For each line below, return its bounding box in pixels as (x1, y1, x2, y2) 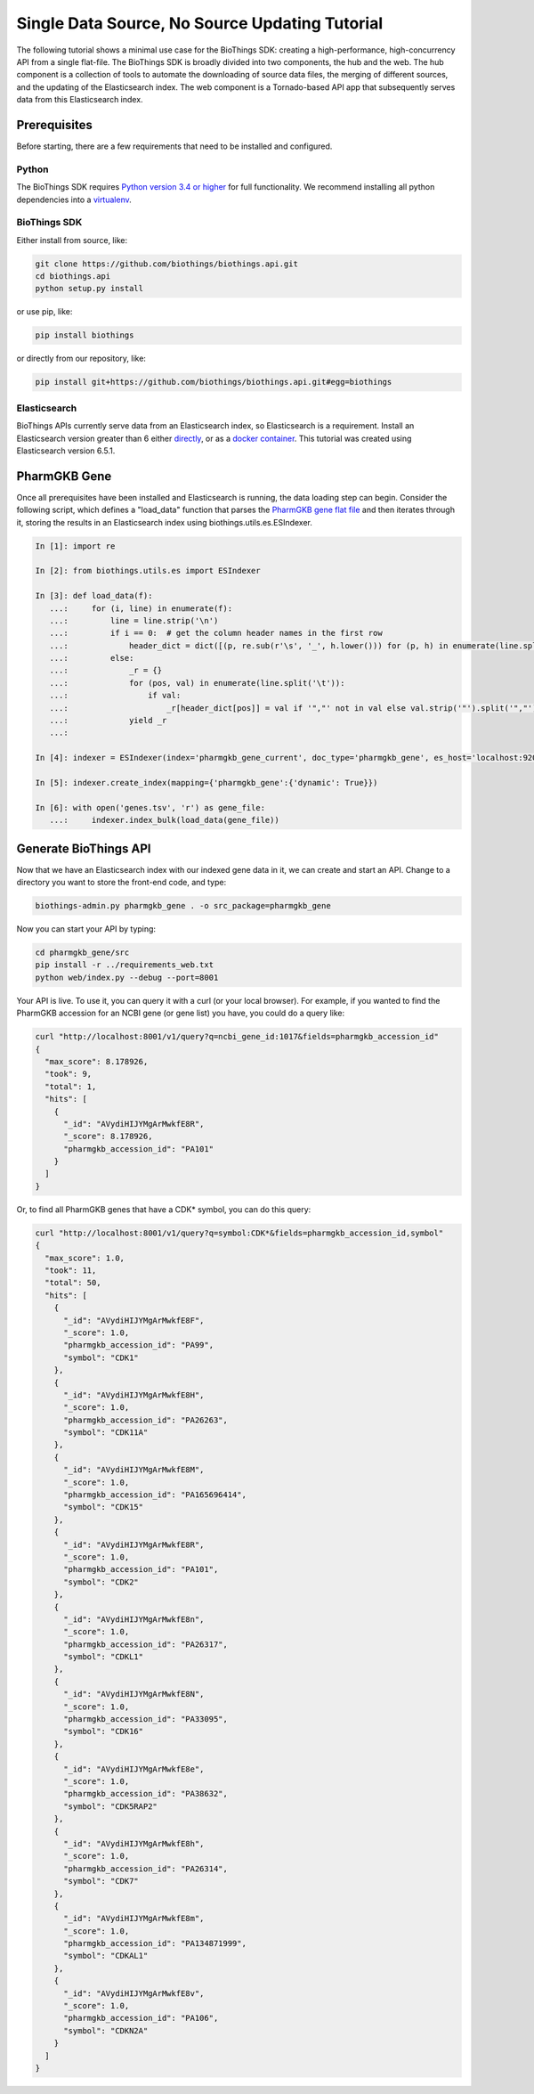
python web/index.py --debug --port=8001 (35, 972, 219, 982)
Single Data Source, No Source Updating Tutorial (16, 13, 384, 33)
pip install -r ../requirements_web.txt (35, 960, 214, 970)
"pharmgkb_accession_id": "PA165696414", (63, 1490, 247, 1500)
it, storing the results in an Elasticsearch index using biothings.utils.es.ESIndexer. (16, 517, 313, 527)
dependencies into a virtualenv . (16, 194, 133, 205)
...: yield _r (49, 715, 167, 726)
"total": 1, (44, 1081, 97, 1091)
